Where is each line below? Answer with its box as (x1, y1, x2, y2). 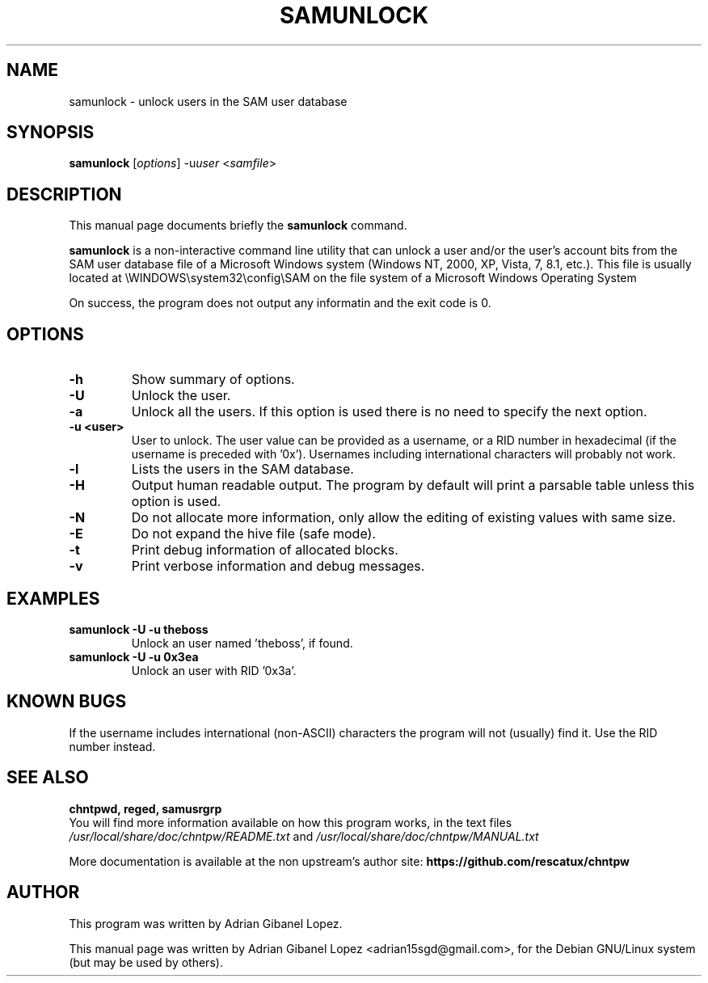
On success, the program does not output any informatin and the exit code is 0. (69, 296, 491, 310)
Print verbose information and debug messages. (131, 558, 425, 575)
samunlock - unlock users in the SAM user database (69, 94, 348, 108)
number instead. (69, 739, 156, 753)
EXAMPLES (6, 588, 100, 609)
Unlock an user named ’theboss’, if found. (131, 635, 353, 650)
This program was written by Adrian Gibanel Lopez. (69, 916, 343, 930)
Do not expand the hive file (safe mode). (131, 525, 377, 542)
